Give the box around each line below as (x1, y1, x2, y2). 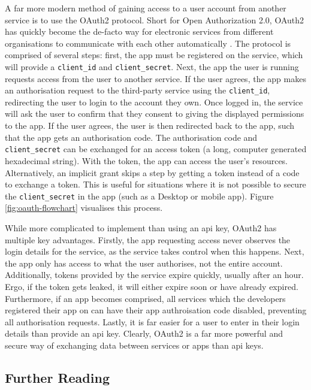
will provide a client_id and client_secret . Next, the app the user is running (5, 60, 299, 72)
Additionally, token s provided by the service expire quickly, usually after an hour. (5, 268, 304, 281)
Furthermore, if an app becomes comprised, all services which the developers (5, 292, 286, 304)
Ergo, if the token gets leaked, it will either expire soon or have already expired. (5, 280, 298, 292)
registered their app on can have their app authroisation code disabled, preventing (5, 304, 307, 316)
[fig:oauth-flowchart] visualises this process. (5, 201, 163, 214)
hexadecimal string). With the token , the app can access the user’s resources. (5, 154, 288, 167)
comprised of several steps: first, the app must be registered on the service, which (5, 49, 303, 61)
